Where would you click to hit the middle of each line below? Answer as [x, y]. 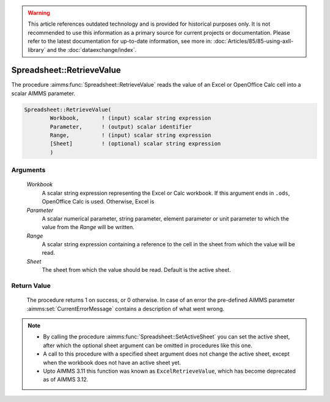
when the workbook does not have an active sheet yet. [112, 362]
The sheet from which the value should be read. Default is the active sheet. [137, 270]
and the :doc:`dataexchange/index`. [92, 49]
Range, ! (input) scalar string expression [130, 135]
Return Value [31, 286]
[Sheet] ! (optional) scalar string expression [135, 144]
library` [37, 49]
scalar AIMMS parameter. [43, 93]
